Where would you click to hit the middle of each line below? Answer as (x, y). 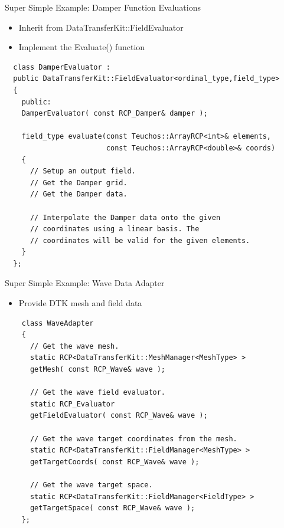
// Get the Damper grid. (79, 183)
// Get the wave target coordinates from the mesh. (133, 439)
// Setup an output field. (83, 171)
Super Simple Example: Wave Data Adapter (85, 283)
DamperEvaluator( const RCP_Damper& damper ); (115, 114)
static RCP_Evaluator (72, 404)
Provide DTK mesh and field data (80, 303)
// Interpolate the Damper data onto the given (125, 217)
